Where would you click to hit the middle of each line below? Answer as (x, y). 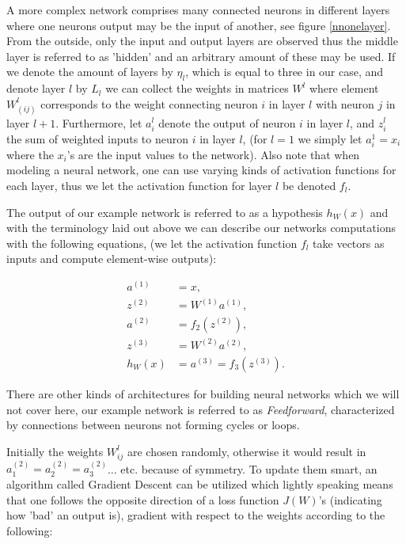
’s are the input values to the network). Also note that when (213, 154)
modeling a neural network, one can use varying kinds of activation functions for (201, 170)
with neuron (345, 103)
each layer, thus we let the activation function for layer (139, 185)
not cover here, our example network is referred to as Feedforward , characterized (201, 409)
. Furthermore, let (99, 122)
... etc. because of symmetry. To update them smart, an (242, 468)
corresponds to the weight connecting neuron (149, 103)
